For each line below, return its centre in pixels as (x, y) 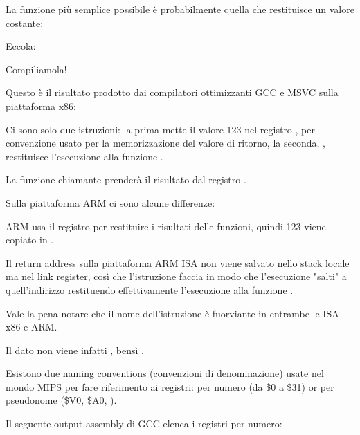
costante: (25, 22)
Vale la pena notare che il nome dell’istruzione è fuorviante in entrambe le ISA (172, 313)
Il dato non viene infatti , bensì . (75, 350)
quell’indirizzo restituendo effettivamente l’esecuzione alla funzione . (150, 289)
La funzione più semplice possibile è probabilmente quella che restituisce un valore (180, 9)
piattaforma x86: (41, 105)
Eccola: (21, 46)
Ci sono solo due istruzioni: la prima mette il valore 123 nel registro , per (160, 129)
